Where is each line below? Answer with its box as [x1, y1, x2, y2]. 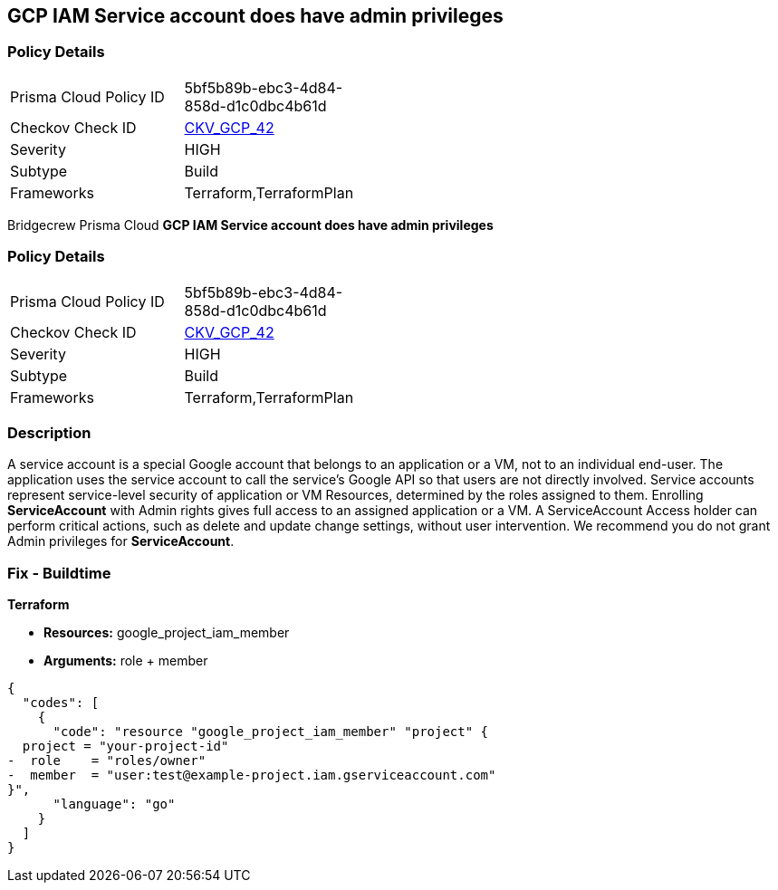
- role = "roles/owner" [7, 753, 207, 769]
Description [7, 423, 91, 442]
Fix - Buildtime [7, 563, 111, 582]
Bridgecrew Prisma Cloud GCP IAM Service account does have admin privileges [7, 216, 494, 233]
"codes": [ [22, 695, 100, 711]
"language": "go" [53, 797, 176, 812]
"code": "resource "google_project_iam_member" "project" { [53, 724, 489, 740]
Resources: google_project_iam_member [43, 625, 290, 641]
